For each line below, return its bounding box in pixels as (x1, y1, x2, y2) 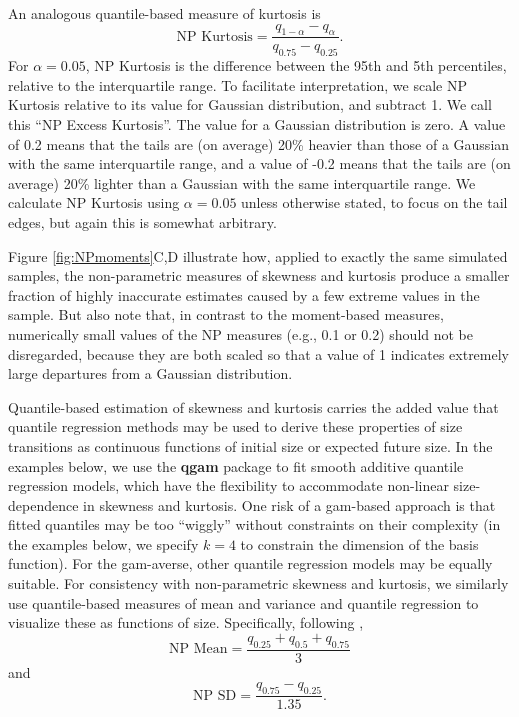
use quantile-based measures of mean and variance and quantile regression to (8, 592, 479, 613)
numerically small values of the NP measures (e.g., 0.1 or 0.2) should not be (8, 323, 474, 344)
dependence (8, 494, 79, 515)
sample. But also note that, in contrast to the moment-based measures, (8, 304, 444, 325)
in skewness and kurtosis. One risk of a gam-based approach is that (83, 494, 496, 515)
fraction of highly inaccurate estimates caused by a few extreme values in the (8, 284, 480, 305)
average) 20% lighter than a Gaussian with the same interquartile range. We (8, 172, 476, 193)
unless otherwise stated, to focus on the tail (241, 192, 508, 213)
